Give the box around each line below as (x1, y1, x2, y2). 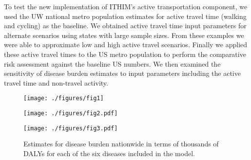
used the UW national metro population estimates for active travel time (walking (4, 11, 247, 21)
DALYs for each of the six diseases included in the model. (23, 148, 195, 158)
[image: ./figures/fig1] (23, 95, 104, 102)
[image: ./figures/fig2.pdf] (23, 110, 118, 117)
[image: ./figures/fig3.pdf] (23, 124, 118, 132)
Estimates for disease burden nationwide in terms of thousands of (23, 139, 219, 149)
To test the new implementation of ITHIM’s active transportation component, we (4, 1, 248, 11)
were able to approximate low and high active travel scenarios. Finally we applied (4, 39, 248, 50)
